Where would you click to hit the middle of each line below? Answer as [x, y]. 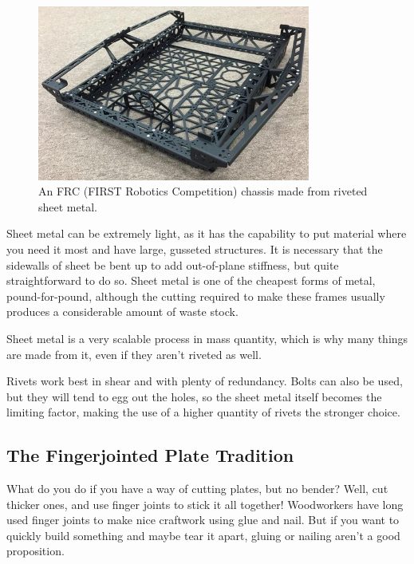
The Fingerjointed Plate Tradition [150, 455]
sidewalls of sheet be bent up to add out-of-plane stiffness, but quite [173, 264]
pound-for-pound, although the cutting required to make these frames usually [196, 296]
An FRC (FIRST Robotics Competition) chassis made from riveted [203, 191]
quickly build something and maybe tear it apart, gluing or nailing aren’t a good [203, 535]
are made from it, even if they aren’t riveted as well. [134, 354]
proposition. [35, 551]
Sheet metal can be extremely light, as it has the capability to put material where [207, 233]
